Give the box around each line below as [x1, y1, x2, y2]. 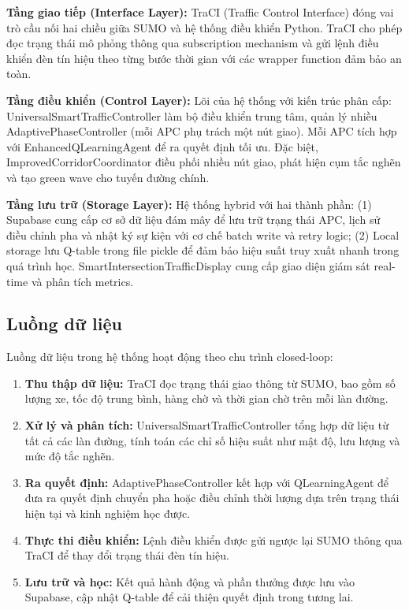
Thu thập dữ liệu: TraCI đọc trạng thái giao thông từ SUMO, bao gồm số [24, 374, 396, 391]
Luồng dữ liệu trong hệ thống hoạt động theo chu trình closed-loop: [6, 348, 333, 365]
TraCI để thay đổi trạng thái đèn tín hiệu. [24, 547, 229, 564]
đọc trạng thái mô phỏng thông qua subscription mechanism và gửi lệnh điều [6, 35, 379, 51]
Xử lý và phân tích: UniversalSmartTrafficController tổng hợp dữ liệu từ [24, 417, 389, 433]
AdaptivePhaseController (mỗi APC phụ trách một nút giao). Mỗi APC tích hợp [6, 123, 397, 139]
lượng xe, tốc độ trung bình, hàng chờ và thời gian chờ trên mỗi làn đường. [24, 390, 389, 407]
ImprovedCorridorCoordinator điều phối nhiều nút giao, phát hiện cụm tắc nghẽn [6, 154, 401, 170]
